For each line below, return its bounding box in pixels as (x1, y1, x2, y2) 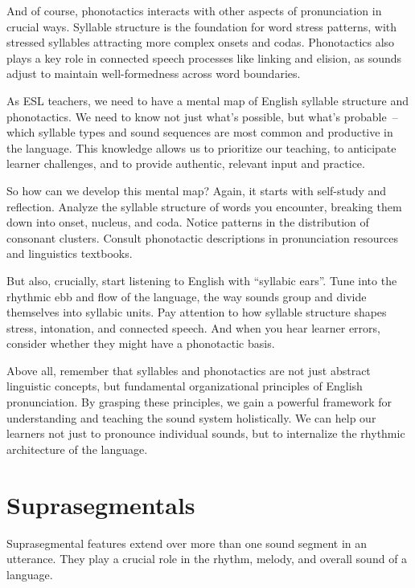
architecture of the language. (6, 440, 148, 457)
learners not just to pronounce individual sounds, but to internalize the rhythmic (6, 425, 405, 442)
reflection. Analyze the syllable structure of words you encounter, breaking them (6, 198, 402, 214)
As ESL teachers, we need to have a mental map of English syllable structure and (6, 92, 409, 108)
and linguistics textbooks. (6, 245, 133, 262)
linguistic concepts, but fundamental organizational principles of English (6, 378, 363, 394)
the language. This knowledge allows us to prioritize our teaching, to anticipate (6, 139, 397, 156)
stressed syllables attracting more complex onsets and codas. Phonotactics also (6, 34, 395, 51)
